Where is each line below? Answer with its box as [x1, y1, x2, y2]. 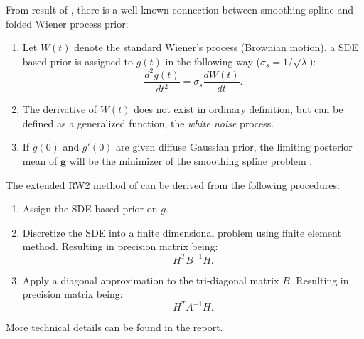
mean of [22, 154, 58, 168]
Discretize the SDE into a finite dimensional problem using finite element [22, 225, 341, 240]
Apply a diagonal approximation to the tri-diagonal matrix [22, 272, 279, 287]
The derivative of [22, 102, 97, 117]
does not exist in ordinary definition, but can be [134, 102, 343, 117]
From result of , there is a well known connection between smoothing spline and [6, 2, 354, 16]
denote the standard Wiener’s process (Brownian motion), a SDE [74, 40, 358, 55]
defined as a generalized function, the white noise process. [22, 115, 274, 130]
